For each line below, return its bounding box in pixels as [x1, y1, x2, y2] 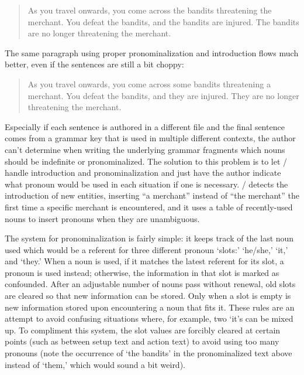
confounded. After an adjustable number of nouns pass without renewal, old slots [5, 278, 296, 290]
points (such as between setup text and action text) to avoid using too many [5, 335, 279, 347]
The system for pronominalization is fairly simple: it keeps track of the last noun [5, 232, 294, 244]
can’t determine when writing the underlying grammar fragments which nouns [5, 143, 285, 155]
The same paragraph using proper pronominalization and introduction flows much [5, 46, 299, 59]
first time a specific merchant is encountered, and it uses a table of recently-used [5, 200, 293, 213]
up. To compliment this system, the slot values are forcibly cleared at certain [5, 323, 281, 336]
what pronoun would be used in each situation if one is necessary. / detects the [5, 178, 288, 190]
